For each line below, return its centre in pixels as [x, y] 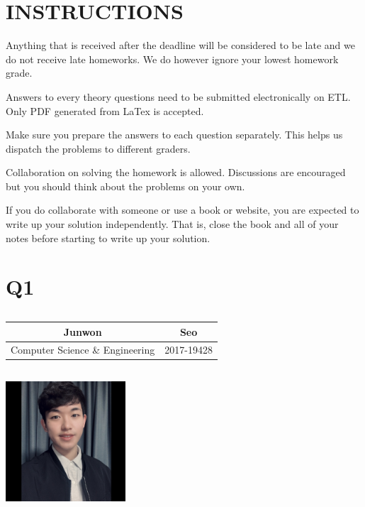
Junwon [83, 331]
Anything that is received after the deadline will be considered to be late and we [180, 45]
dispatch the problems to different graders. [98, 148]
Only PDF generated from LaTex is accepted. [105, 110]
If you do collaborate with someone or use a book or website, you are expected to [182, 210]
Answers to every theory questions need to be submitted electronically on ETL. [178, 96]
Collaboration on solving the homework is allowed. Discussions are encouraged [176, 172]
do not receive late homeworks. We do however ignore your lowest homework [172, 59]
